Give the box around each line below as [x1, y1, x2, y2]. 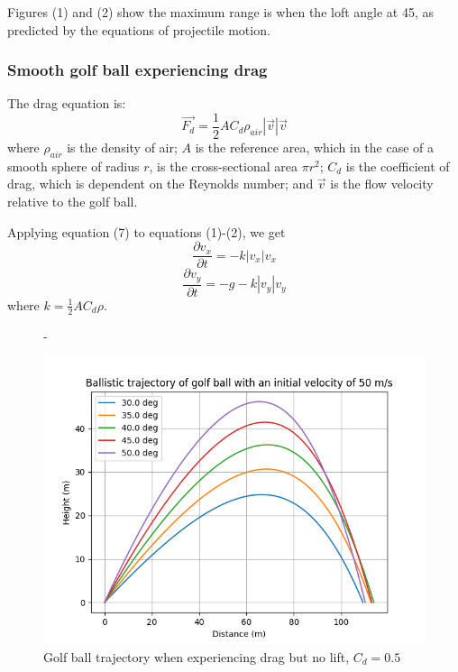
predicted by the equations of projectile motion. [7, 20, 270, 39]
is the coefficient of [345, 156, 450, 175]
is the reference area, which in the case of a [195, 138, 434, 157]
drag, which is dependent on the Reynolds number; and [7, 174, 314, 193]
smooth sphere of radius [7, 156, 140, 175]
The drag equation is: [7, 94, 126, 113]
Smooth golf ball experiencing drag [7, 59, 268, 81]
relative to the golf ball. [7, 192, 138, 211]
